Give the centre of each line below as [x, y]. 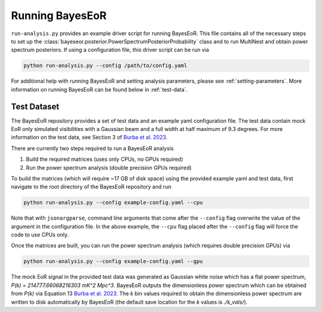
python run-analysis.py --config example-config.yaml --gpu [113, 261]
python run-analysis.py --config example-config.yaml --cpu [113, 203]
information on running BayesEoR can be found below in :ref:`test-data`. [99, 89]
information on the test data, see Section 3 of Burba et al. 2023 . [89, 138]
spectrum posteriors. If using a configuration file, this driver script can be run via [110, 50]
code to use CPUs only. [40, 235]
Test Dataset [35, 106]
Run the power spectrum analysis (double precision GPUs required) [109, 167]
